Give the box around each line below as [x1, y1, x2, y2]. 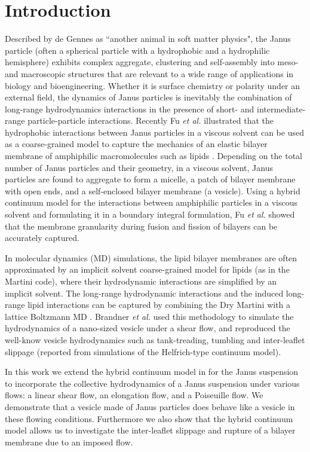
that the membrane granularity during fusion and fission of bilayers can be [5, 219, 278, 232]
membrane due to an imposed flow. [5, 435, 133, 448]
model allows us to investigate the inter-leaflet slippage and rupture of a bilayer [5, 424, 296, 436]
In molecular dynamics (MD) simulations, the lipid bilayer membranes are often [5, 251, 297, 264]
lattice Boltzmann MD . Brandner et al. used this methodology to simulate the [5, 310, 294, 322]
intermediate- [257, 102, 306, 115]
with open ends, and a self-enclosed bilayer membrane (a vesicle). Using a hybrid [5, 184, 300, 197]
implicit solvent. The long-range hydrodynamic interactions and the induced [5, 286, 284, 299]
